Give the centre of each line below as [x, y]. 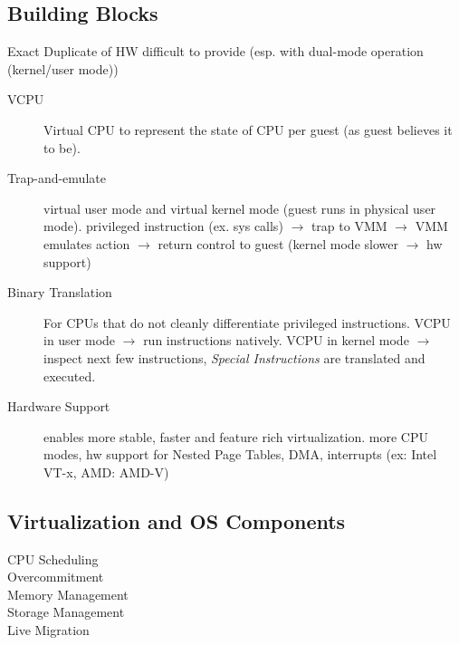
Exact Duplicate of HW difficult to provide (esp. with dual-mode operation [215, 51]
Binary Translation [60, 292]
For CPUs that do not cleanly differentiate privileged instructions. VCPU [247, 322]
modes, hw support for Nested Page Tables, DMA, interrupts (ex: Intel [240, 454]
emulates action [87, 243]
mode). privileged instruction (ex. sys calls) [163, 226]
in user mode [80, 340]
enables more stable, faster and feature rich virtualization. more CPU [236, 436]
